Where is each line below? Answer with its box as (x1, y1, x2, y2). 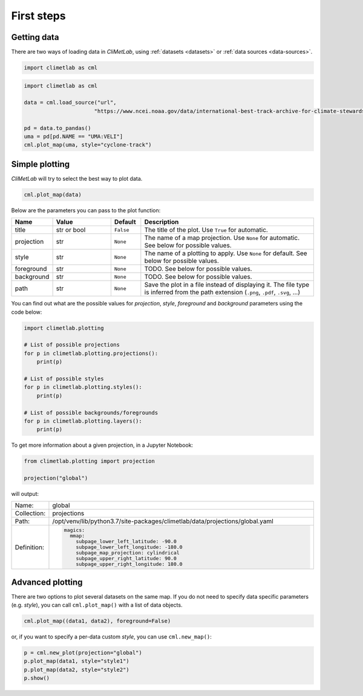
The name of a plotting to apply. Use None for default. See (144, 249, 308, 258)
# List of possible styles (24, 375, 104, 382)
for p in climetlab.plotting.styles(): (24, 384, 142, 391)
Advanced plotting (11, 577, 83, 587)
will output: (11, 490, 39, 498)
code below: (11, 308, 42, 316)
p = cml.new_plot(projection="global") (24, 649, 142, 656)
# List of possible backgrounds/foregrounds (24, 409, 159, 416)
